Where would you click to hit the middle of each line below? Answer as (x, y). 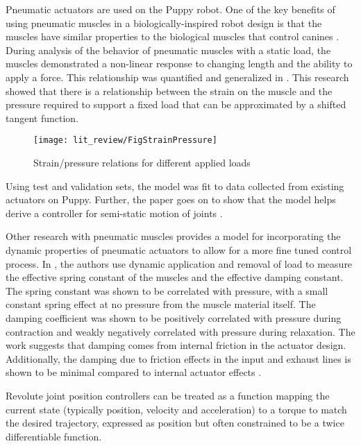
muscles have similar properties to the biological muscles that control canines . (173, 36)
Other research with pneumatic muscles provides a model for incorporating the (173, 236)
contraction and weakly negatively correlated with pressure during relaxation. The (180, 331)
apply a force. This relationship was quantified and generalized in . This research (177, 77)
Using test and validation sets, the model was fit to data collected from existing (175, 186)
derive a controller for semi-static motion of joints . (114, 213)
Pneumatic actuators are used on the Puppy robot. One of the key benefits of (170, 9)
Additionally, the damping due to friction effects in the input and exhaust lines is (178, 358)
